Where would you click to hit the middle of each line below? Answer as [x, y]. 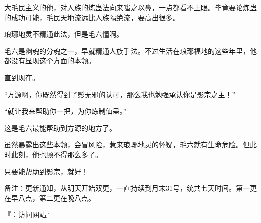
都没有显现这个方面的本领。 [50, 60]
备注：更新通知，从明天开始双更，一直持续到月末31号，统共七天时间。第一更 [130, 188]
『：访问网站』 [29, 215]
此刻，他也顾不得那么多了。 [56, 154]
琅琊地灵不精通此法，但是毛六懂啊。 [64, 34]
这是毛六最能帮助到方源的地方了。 [60, 128]
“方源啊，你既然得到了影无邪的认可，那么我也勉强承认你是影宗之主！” [120, 94]
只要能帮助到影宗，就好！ [46, 171]
